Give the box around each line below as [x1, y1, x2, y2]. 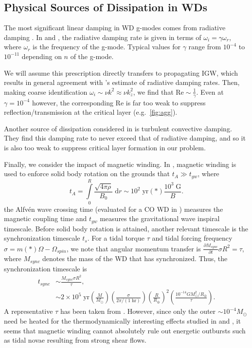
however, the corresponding [32, 97, 113, 107]
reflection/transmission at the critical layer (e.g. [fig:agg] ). [4, 107, 178, 117]
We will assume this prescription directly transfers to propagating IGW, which [4, 67, 238, 78]
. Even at [196, 86, 224, 97]
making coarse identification [4, 86, 88, 97]
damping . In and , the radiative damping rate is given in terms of [4, 32, 201, 42]
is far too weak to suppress [126, 97, 206, 107]
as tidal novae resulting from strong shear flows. [4, 335, 146, 345]
